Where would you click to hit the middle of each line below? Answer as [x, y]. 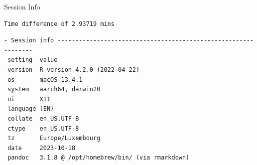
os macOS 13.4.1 [45, 80]
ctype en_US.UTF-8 [43, 128]
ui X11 [29, 99]
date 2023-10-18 [42, 148]
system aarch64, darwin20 [54, 89]
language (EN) [31, 109]
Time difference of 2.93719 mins [59, 24]
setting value [33, 60]
